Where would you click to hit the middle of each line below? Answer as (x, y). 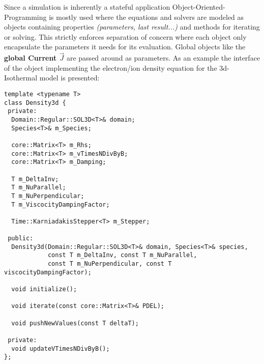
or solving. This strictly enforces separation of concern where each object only (125, 36)
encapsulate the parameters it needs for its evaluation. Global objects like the (125, 47)
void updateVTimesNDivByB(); (61, 348)
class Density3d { (35, 103)
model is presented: (69, 78)
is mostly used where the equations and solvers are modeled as (146, 17)
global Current (31, 58)
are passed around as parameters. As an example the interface (163, 58)
